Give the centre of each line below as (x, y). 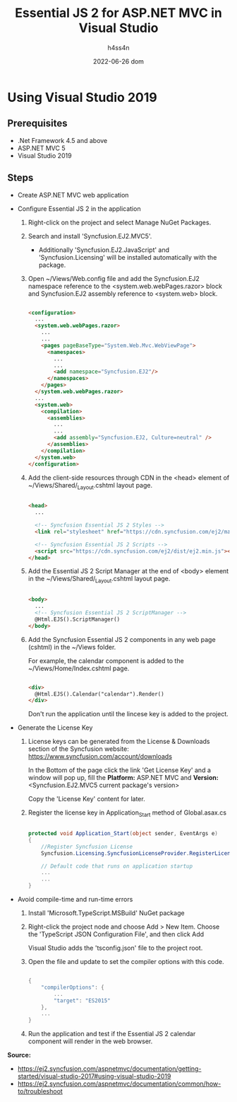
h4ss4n (119, 47)
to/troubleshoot (40, 1091)
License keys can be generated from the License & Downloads (119, 742)
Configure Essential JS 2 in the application (79, 208)
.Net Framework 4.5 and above (62, 140)
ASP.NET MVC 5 (41, 148)
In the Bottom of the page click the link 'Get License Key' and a (120, 770)
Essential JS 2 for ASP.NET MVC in (119, 13)
